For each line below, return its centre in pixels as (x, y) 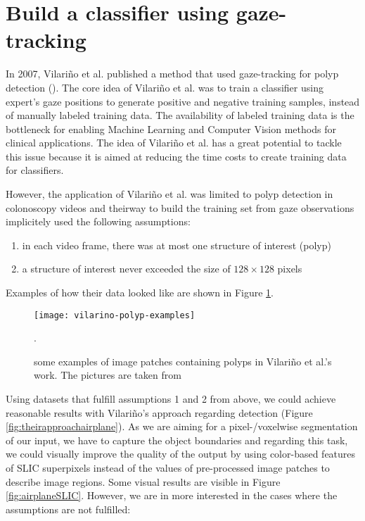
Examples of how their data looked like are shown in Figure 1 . (140, 293)
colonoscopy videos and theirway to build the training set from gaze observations (180, 207)
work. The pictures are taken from (108, 375)
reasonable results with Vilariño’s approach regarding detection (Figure (159, 412)
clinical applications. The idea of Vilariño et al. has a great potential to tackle (174, 143)
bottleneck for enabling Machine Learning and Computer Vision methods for (171, 128)
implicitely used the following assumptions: (98, 221)
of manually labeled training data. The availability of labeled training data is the (180, 115)
